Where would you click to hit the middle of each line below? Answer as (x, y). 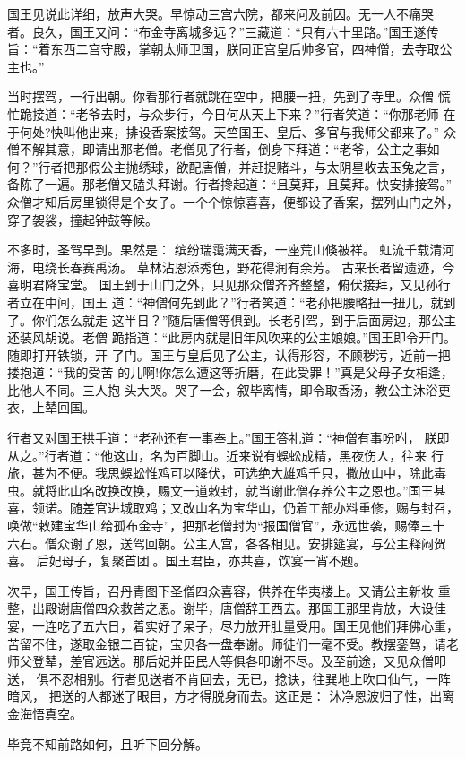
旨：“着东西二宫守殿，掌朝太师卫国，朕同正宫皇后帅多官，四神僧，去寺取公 (230, 49)
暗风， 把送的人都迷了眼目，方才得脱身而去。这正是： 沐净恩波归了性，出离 (231, 696)
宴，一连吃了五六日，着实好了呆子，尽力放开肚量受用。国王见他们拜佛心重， (233, 625)
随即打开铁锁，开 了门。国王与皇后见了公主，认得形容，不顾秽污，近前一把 (229, 354)
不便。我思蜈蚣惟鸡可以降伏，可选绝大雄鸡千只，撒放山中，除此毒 (251, 473)
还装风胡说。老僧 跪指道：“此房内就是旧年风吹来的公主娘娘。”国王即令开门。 (232, 337)
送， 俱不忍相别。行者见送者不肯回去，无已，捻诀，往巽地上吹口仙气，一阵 (229, 678)
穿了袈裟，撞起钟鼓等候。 (82, 219)
